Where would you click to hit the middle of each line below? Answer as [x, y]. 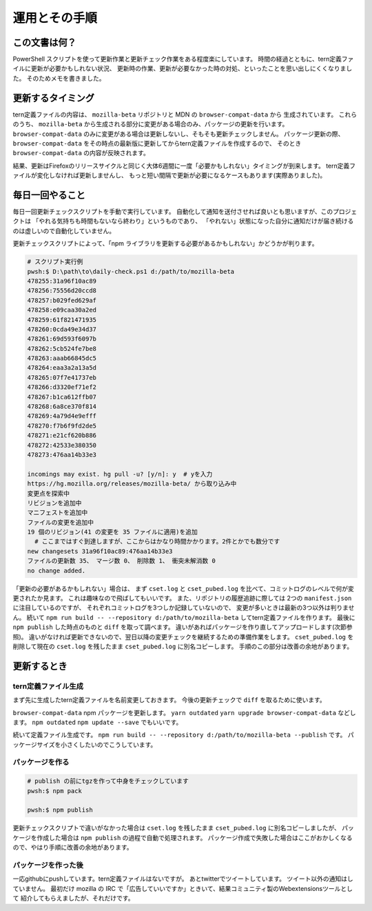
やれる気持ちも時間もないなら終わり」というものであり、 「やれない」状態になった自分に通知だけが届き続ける [196, 221]
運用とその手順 [55, 18]
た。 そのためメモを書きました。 [59, 78]
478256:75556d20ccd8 [62, 291]
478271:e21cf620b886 [62, 436]
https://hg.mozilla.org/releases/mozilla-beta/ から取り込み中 [132, 484]
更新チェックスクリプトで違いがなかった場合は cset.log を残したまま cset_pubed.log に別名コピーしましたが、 [177, 828]
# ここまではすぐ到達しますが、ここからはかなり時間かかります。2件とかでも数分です [157, 542]
